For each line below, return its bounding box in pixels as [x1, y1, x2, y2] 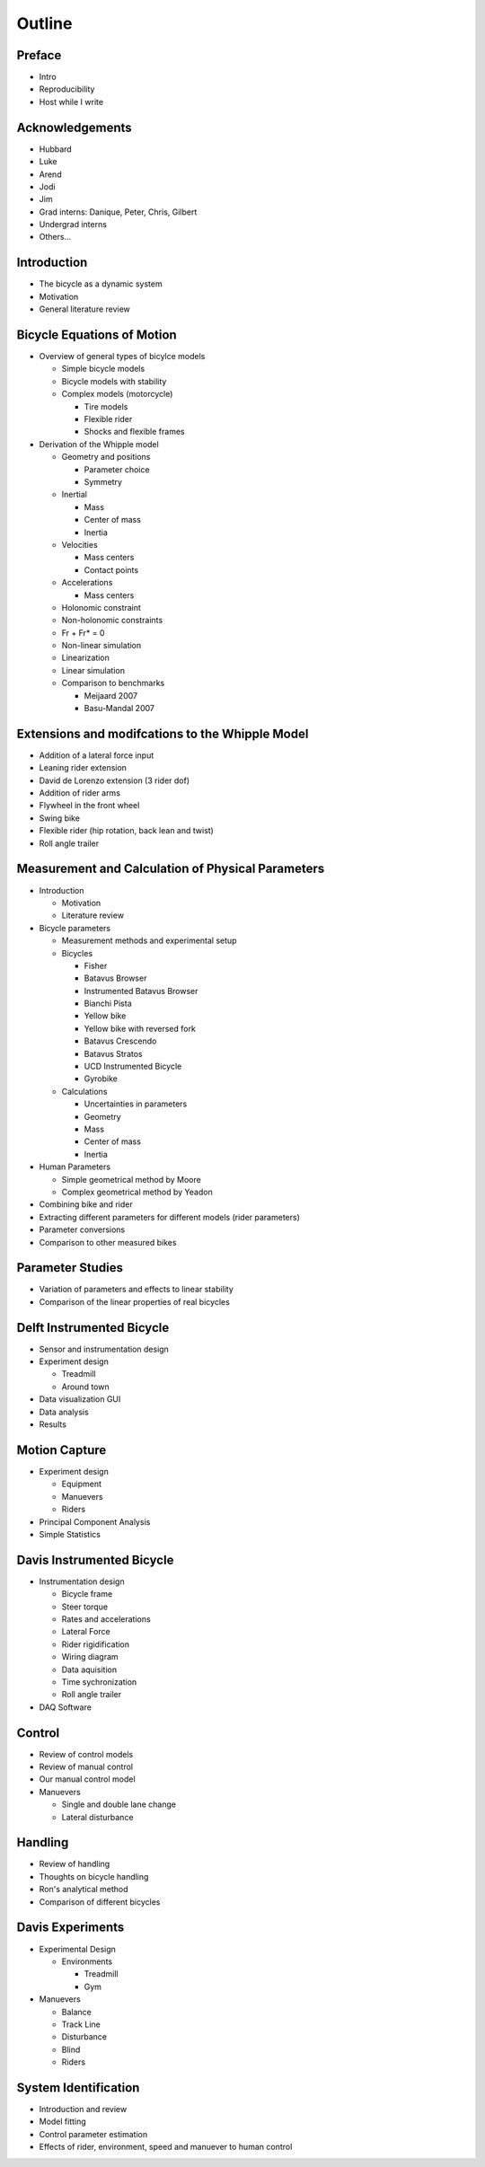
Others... [39, 232, 72, 242]
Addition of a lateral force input [39, 750, 154, 761]
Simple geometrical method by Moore [61, 1174, 201, 1185]
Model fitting [39, 2116, 87, 2127]
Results [39, 1419, 67, 1430]
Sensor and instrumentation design [39, 1343, 170, 1354]
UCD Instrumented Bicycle [84, 1061, 182, 1072]
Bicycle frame [61, 1589, 113, 1599]
